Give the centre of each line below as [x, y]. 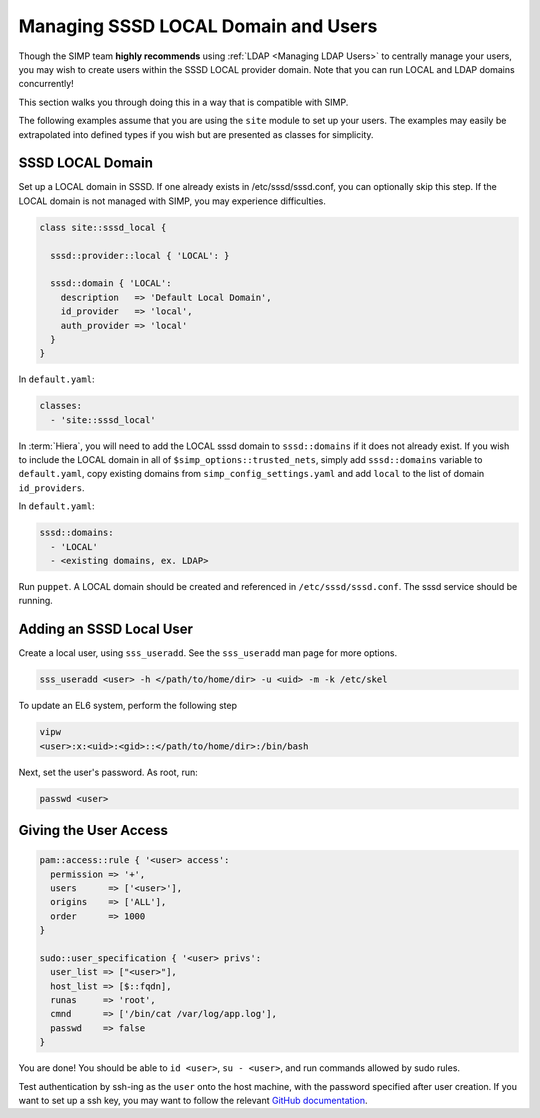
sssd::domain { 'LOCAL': [111, 283]
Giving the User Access [93, 830]
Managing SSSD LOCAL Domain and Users [198, 26]
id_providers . [51, 487]
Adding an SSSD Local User [106, 629]
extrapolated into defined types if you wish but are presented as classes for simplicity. [196, 134]
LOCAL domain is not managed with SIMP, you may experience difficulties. [172, 201]
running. [36, 601]
